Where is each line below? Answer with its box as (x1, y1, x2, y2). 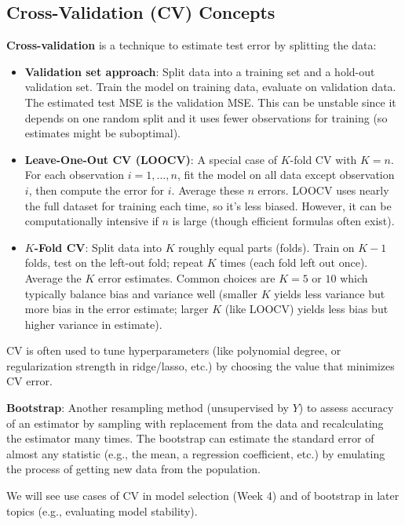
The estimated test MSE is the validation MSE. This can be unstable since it (24, 93, 396, 110)
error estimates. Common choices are (97, 269, 275, 286)
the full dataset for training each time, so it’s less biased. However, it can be (24, 197, 392, 213)
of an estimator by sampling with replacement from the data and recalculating (6, 414, 384, 431)
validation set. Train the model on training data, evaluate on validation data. (24, 78, 396, 95)
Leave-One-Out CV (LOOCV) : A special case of (24, 151, 278, 167)
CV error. (6, 373, 53, 389)
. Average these (171, 181, 244, 198)
